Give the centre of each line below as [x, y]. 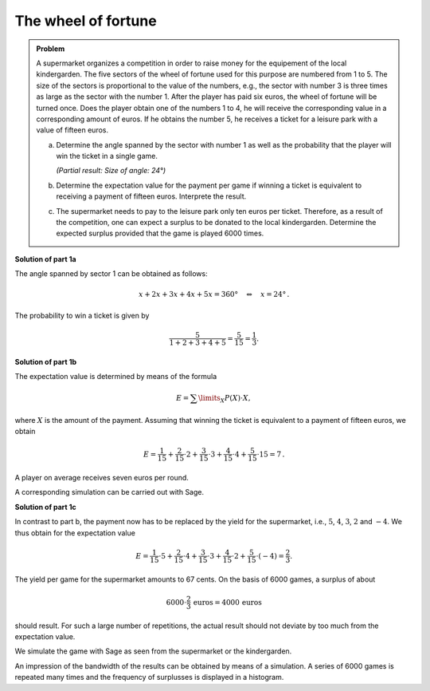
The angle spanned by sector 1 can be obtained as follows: [111, 274]
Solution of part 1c [46, 507]
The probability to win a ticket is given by [82, 315]
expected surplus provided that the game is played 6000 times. [160, 233]
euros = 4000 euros [227, 602]
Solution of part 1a [45, 259]
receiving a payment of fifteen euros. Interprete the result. [151, 196]
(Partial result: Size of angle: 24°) [111, 171]
